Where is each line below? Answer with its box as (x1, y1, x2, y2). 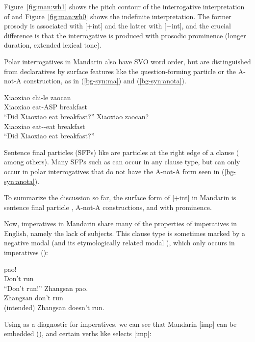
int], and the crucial (171, 21, 231, 31)
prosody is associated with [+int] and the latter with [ (4, 21, 166, 31)
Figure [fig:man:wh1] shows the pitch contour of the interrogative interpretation (4, 1, 245, 11)
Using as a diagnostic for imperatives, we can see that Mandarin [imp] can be (4, 318, 237, 329)
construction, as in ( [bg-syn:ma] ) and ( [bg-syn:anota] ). (24, 76, 186, 86)
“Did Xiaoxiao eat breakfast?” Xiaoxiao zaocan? (4, 111, 149, 121)
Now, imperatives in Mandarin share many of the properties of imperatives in (4, 218, 237, 229)
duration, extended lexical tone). (4, 40, 102, 50)
